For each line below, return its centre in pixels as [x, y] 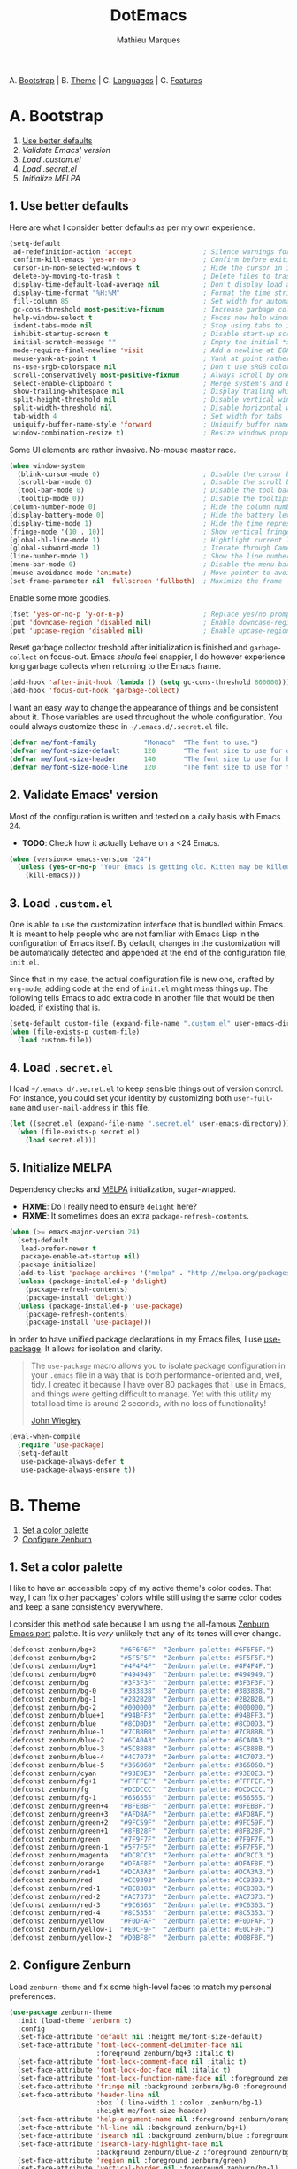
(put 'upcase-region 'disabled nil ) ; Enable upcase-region [150, 631]
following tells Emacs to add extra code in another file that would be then [142, 997]
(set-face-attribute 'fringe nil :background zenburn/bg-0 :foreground [152, 2086]
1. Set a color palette [66, 1567]
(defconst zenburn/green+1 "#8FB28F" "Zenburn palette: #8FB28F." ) [142, 1831]
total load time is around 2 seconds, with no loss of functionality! [148, 1404]
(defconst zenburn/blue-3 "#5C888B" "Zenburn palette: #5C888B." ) [142, 1749]
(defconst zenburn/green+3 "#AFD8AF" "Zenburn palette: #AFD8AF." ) [142, 1814]
